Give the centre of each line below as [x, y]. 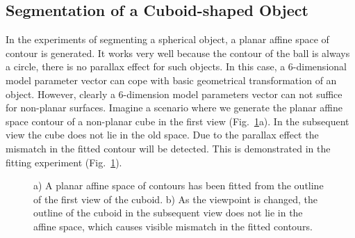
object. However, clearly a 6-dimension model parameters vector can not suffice [174, 94]
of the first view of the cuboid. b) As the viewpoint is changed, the [175, 199]
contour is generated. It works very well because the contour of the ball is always [178, 53]
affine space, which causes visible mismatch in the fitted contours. [173, 226]
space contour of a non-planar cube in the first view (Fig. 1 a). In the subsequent [177, 121]
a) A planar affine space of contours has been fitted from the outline [179, 185]
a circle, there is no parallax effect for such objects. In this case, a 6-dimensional [176, 66]
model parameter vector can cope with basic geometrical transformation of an [171, 80]
